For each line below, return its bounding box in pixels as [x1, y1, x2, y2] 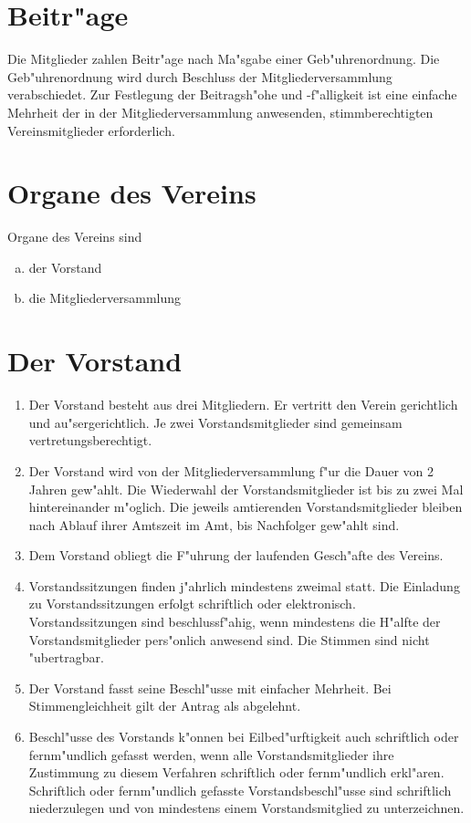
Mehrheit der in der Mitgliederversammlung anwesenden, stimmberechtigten [7, 102, 434, 121]
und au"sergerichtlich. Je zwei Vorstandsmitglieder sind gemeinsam [28, 412, 403, 432]
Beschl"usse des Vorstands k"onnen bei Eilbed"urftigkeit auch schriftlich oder [28, 727, 459, 746]
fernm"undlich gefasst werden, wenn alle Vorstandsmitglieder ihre [28, 745, 394, 764]
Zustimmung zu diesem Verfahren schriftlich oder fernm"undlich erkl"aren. [28, 763, 445, 782]
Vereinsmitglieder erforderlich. [7, 120, 175, 140]
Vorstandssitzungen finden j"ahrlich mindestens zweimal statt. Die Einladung [28, 576, 460, 595]
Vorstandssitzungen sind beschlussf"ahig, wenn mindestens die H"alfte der [28, 612, 441, 631]
